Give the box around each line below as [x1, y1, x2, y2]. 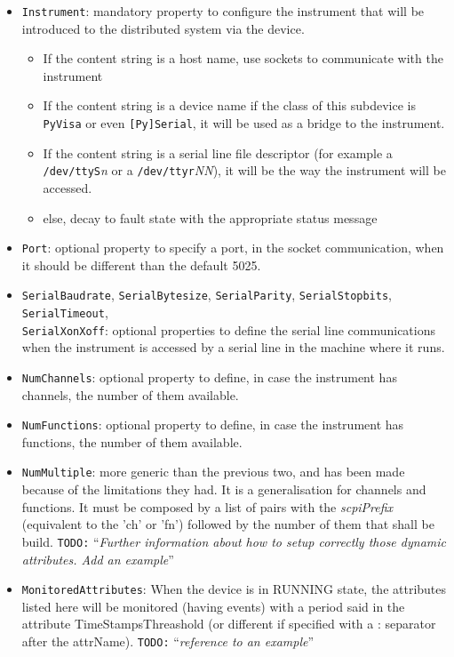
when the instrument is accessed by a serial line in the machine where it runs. [21, 338, 445, 357]
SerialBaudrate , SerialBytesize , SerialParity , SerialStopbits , [21, 285, 392, 304]
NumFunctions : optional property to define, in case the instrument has [21, 415, 404, 434]
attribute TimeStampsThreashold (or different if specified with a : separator [21, 614, 436, 633]
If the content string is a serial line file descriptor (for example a [43, 143, 393, 162]
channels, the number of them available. [21, 385, 239, 404]
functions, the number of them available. [21, 432, 243, 451]
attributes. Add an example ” [21, 549, 174, 568]
